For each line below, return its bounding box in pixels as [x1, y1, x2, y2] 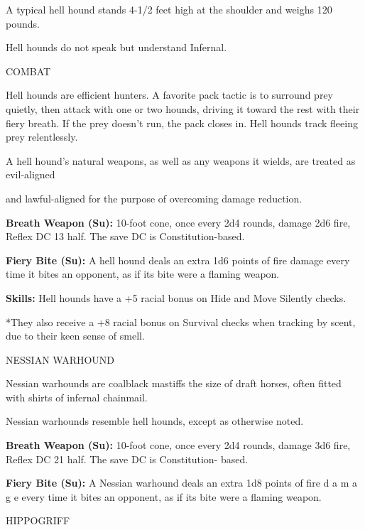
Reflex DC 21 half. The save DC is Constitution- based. [6, 451, 249, 466]
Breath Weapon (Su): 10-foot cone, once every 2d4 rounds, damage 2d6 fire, [6, 215, 351, 229]
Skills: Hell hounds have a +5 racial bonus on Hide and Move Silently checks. [6, 290, 347, 305]
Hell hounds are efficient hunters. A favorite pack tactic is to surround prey [6, 87, 333, 102]
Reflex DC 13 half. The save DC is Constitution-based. [6, 229, 245, 244]
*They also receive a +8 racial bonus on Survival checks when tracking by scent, [6, 314, 356, 329]
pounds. [6, 16, 40, 31]
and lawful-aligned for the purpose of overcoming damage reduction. [6, 190, 303, 205]
